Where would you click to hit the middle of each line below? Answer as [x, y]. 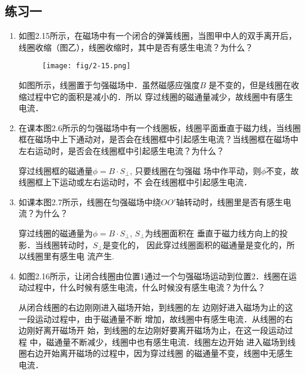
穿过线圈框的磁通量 [56, 170]
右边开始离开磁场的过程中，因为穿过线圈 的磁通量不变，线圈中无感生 [160, 353]
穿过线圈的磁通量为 [56, 233]
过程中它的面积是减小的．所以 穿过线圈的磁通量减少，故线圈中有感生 [160, 96]
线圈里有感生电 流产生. [71, 256]
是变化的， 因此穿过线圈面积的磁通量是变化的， [195, 244]
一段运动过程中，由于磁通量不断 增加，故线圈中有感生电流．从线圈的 [152, 318]
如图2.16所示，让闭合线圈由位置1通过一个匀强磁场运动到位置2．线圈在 [153, 276]
